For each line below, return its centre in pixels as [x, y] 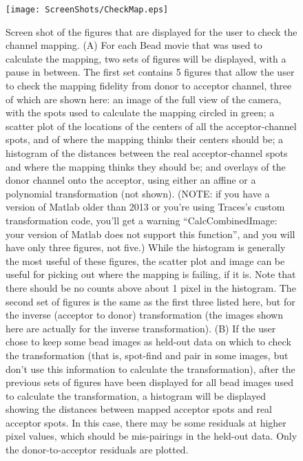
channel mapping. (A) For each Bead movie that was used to [134, 45]
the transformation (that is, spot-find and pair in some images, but [147, 355]
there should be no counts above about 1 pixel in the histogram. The [151, 287]
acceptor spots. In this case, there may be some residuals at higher [146, 422]
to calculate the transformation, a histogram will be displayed [136, 395]
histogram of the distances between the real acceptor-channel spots [147, 153]
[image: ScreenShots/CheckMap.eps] [87, 10]
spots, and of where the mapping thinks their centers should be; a [145, 139]
